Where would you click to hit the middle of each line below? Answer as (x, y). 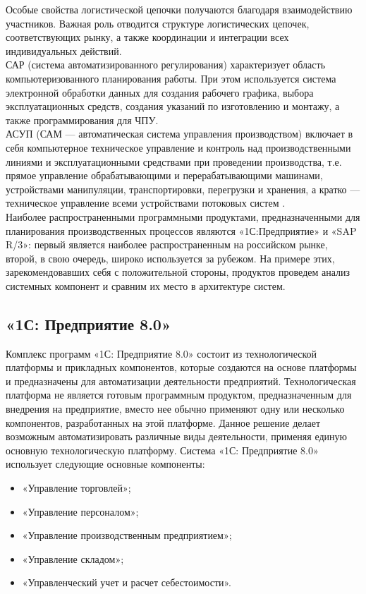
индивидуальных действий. (64, 50)
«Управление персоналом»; (80, 511)
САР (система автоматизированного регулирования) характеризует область (166, 65)
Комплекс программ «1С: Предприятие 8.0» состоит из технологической (161, 353)
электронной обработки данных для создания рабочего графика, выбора (160, 92)
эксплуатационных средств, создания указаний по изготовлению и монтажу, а (173, 106)
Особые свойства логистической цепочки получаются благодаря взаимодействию (179, 9)
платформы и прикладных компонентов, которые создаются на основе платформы (181, 367)
